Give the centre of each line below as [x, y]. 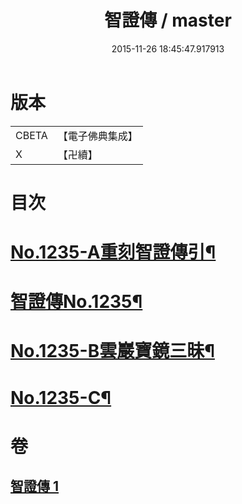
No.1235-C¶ [61, 397]
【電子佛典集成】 [97, 136]
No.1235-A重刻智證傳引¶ [113, 252]
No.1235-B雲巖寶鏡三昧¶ [112, 351]
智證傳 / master [168, 20]
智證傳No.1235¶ [76, 302]
